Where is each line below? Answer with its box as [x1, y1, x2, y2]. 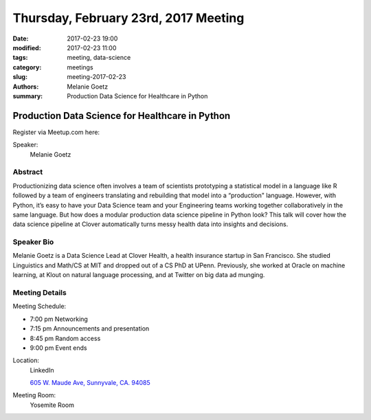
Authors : [12, 82, 39, 91]
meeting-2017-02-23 [67, 73, 126, 81]
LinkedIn [30, 366, 54, 374]
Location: [12, 356, 39, 364]
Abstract [12, 167, 43, 177]
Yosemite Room [30, 401, 75, 409]
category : [12, 63, 42, 71]
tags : [12, 54, 28, 62]
